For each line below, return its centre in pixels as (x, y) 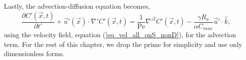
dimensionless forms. (34, 53)
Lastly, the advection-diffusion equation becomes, (77, 6)
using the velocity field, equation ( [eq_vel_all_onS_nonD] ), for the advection (120, 35)
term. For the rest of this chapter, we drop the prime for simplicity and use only (123, 44)
